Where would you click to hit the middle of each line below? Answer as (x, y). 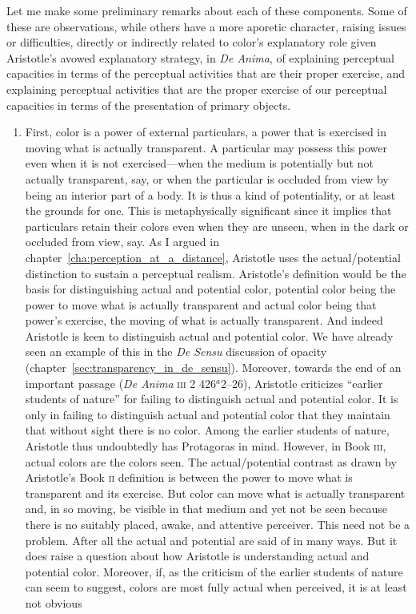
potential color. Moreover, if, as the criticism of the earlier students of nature (214, 571)
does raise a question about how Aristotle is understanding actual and (197, 556)
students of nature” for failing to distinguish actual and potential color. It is (212, 399)
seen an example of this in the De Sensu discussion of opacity (176, 351)
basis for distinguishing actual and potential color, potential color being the (210, 289)
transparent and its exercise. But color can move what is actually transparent (215, 493)
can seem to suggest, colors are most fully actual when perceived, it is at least (216, 587)
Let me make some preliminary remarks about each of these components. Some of (207, 10)
